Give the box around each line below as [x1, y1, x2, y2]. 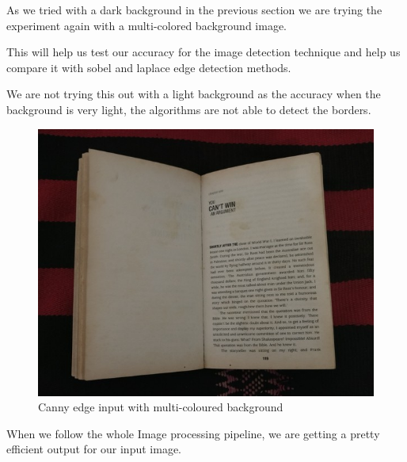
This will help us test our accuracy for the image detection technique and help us [6, 44, 401, 60]
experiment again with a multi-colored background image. [6, 17, 287, 33]
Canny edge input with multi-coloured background [38, 399, 283, 415]
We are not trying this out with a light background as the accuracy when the [6, 86, 381, 102]
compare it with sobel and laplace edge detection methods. [6, 59, 291, 75]
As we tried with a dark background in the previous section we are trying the [6, 2, 382, 17]
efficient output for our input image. [6, 441, 181, 457]
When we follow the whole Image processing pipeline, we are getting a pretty [6, 425, 380, 441]
